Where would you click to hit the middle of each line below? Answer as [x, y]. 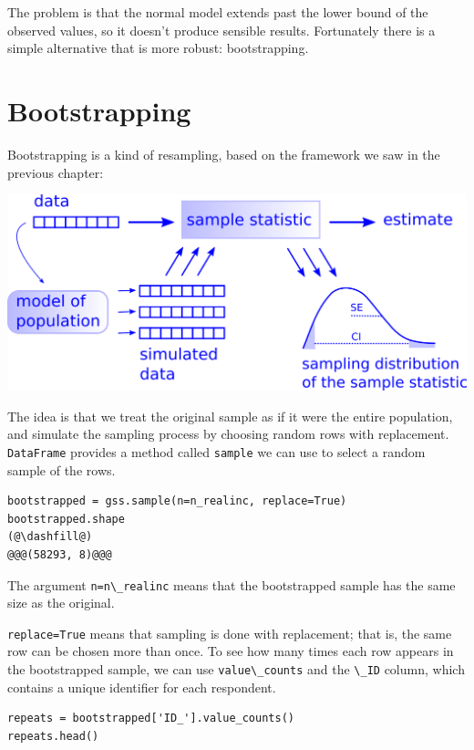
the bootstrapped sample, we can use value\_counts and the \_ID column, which [236, 669]
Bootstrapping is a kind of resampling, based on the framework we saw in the [224, 154]
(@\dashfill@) [50, 537]
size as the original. [61, 603]
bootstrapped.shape [66, 519]
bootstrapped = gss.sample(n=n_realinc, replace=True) [177, 501]
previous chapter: [56, 172]
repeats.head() [53, 736]
